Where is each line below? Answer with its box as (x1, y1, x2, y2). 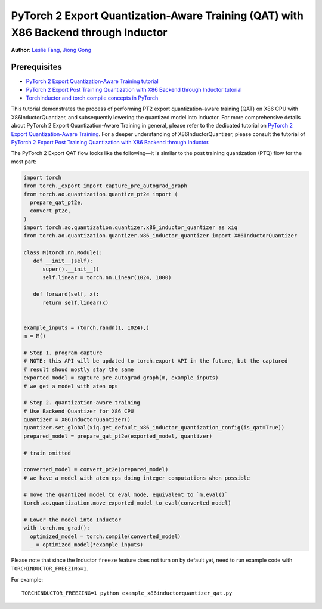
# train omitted (23, 449, 72, 456)
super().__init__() (42, 266, 100, 273)
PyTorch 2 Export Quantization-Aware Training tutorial (26, 78, 159, 85)
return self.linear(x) (42, 299, 109, 306)
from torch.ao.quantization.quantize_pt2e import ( (23, 191, 178, 197)
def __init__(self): (33, 257, 94, 264)
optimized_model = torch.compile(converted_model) (30, 533, 181, 540)
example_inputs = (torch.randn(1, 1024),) (23, 324, 150, 331)
